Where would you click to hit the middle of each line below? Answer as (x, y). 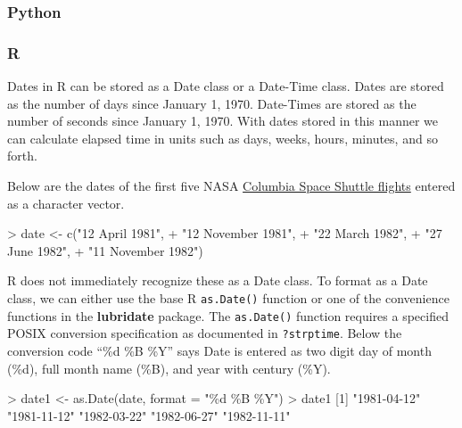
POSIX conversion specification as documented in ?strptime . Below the (205, 333)
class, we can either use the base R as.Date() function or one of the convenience (228, 298)
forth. (22, 156)
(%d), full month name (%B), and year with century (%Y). (169, 368)
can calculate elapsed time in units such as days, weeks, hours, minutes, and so (223, 138)
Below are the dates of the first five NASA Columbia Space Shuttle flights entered (231, 186)
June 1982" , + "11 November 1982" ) (105, 250)
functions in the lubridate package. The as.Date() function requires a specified (228, 315)
